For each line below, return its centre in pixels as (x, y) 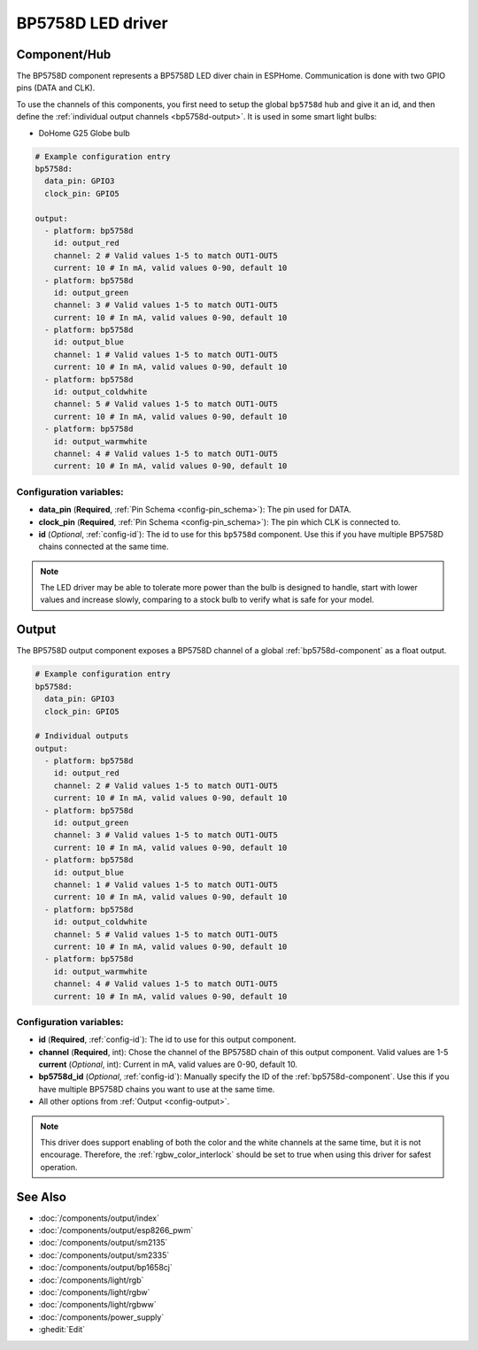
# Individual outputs (82, 736)
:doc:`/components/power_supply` (101, 1317)
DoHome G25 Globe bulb (84, 133)
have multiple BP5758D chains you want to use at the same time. (157, 1089)
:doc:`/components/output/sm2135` (103, 1243)
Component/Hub (64, 54)
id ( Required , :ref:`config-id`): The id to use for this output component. (167, 1039)
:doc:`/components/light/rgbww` (97, 1305)
